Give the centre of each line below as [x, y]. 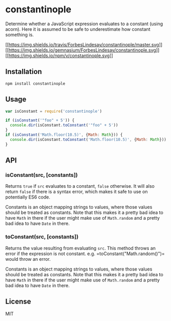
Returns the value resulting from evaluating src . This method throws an [80, 248]
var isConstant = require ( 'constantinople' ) [54, 111]
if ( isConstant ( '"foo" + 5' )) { [40, 120]
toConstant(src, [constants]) [42, 237]
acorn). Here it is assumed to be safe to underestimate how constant [78, 29]
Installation [24, 72]
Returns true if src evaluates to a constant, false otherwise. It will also [80, 186]
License [18, 302]
